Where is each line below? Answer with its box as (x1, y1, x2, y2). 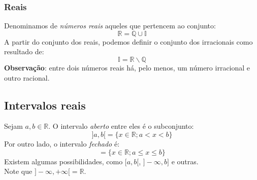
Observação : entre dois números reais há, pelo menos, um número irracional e (4, 62, 250, 73)
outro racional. (4, 72, 50, 83)
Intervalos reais (4, 97, 86, 113)
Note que (4, 166, 33, 176)
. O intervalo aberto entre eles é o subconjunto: (48, 121, 194, 131)
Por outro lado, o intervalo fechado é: (4, 138, 120, 149)
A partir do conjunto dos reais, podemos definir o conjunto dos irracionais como (4, 36, 253, 47)
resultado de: (4, 46, 44, 57)
